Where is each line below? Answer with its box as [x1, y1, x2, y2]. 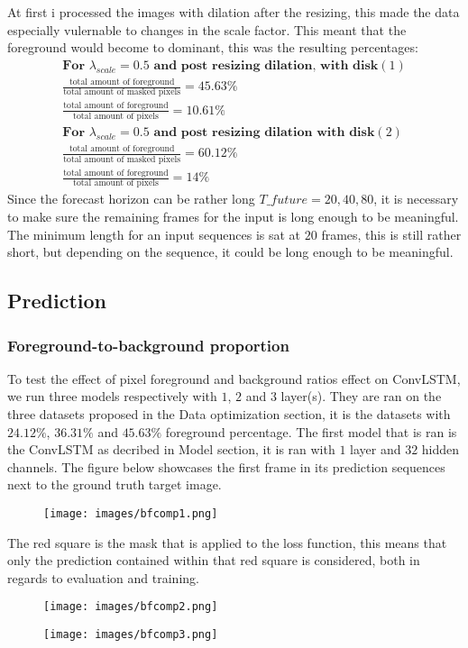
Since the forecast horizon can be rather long [7, 189, 255, 208]
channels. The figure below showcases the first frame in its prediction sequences [7, 457, 445, 476]
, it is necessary [373, 189, 459, 208]
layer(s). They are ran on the [280, 387, 442, 406]
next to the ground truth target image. [7, 475, 222, 494]
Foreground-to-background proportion [7, 333, 289, 356]
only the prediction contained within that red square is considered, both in [7, 551, 420, 570]
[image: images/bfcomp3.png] [43, 628, 218, 642]
